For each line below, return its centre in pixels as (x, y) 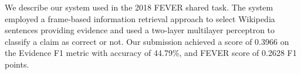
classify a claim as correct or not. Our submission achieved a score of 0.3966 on (147, 41)
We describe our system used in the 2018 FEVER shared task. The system (139, 7)
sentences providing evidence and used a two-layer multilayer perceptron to (140, 30)
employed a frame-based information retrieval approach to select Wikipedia (140, 18)
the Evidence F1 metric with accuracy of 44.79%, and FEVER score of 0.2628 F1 (151, 53)
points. (17, 64)
